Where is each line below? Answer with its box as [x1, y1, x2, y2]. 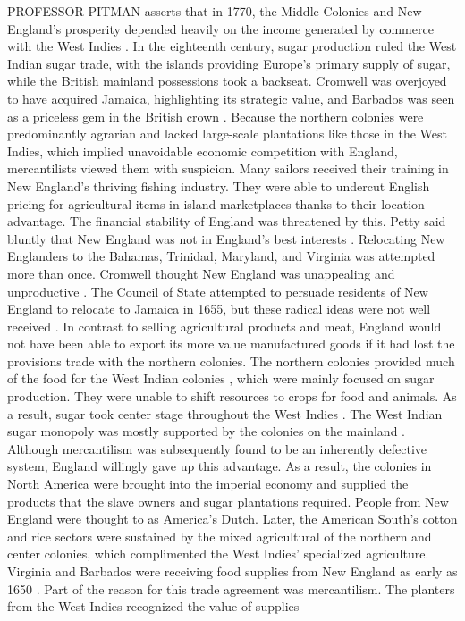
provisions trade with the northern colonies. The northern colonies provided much [7, 351, 455, 370]
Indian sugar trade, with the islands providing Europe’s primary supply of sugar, [7, 54, 451, 72]
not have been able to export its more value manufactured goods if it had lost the [7, 334, 455, 353]
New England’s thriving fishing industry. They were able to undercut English [7, 176, 430, 195]
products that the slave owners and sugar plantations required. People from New [7, 491, 449, 510]
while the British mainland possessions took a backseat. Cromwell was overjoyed [7, 71, 447, 90]
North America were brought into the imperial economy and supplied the [7, 474, 409, 493]
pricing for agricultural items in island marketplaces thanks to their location [7, 194, 425, 213]
